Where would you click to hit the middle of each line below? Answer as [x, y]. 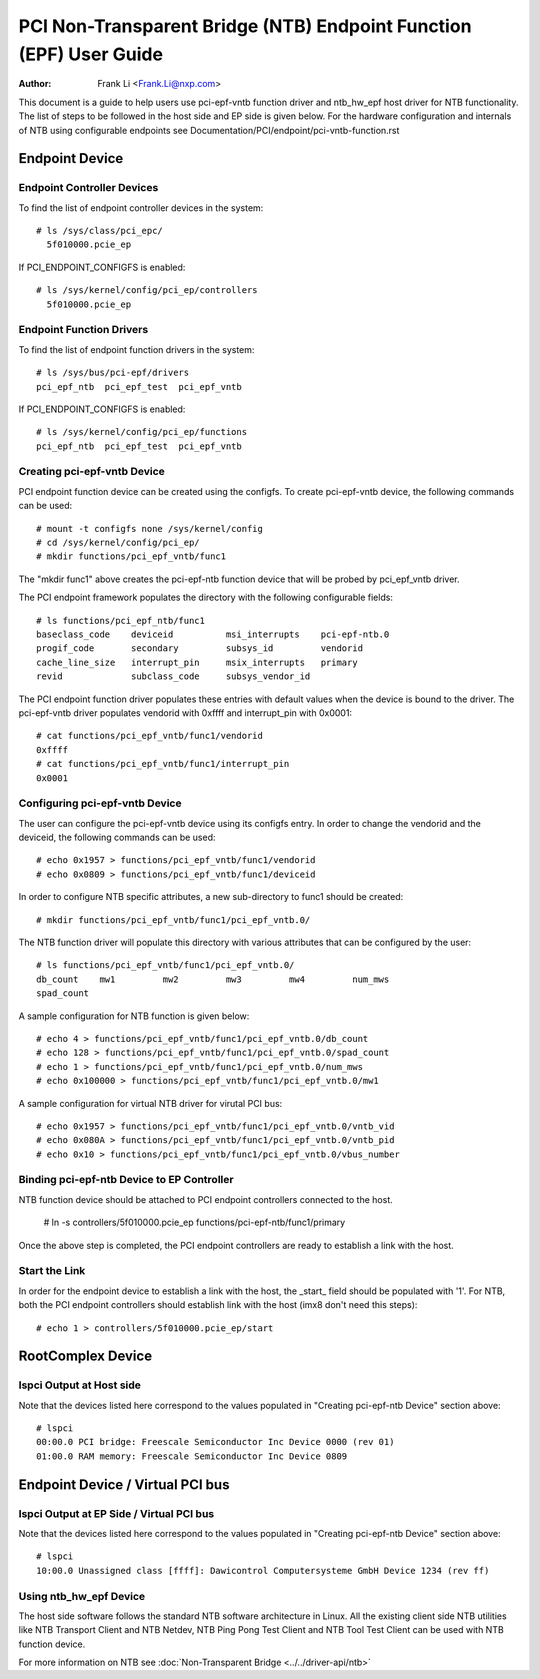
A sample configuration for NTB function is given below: [134, 1016]
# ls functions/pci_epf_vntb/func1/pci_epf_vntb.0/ [165, 965]
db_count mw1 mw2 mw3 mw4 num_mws [213, 979]
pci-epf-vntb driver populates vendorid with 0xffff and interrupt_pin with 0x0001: [185, 712]
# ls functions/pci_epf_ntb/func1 [120, 620]
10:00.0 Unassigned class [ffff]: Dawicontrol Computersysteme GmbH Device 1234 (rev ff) [263, 1570]
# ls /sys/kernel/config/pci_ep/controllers [147, 290]
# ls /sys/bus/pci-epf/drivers [113, 373]
